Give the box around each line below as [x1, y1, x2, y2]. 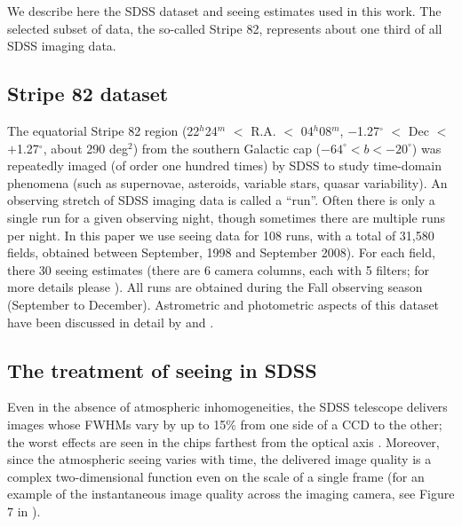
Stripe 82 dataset [7, 80, 169, 107]
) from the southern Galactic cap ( [132, 138, 322, 157]
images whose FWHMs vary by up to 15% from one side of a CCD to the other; [7, 414, 442, 433]
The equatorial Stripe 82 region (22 [7, 121, 200, 139]
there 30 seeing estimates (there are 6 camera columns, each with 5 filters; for [7, 260, 429, 279]
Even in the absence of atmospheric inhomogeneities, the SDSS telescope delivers [7, 397, 448, 416]
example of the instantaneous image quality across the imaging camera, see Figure [7, 484, 455, 503]
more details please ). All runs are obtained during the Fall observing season [7, 278, 423, 296]
